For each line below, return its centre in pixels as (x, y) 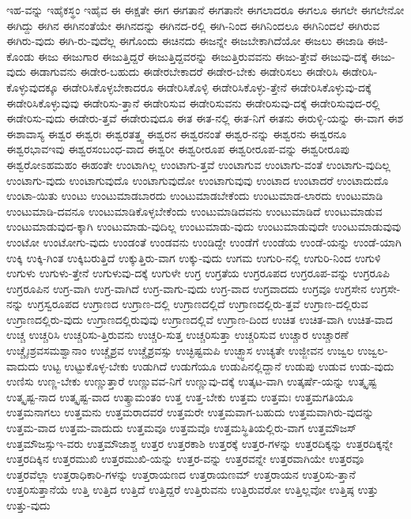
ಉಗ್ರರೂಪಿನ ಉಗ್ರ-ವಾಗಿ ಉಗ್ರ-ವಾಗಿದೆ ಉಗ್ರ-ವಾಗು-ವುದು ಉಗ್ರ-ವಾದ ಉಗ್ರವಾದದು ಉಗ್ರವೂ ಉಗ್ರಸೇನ (187, 288)
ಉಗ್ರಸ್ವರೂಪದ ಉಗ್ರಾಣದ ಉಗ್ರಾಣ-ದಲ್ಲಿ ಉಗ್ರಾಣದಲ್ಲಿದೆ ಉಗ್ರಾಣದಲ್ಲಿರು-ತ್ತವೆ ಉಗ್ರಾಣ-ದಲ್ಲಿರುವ (198, 304)
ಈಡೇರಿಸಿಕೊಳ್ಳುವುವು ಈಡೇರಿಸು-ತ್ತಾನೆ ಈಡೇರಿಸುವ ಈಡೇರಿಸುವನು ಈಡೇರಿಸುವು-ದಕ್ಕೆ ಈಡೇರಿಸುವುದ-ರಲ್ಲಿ (193, 102)
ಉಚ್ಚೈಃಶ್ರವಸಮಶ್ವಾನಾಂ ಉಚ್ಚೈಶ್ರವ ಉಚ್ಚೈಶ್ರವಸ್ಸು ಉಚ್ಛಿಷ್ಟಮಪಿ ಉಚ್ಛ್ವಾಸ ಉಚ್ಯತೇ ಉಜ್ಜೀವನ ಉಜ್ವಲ (180, 350)
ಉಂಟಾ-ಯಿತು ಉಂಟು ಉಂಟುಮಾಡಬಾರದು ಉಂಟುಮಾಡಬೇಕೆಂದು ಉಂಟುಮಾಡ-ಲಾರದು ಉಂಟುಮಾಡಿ (195, 196)
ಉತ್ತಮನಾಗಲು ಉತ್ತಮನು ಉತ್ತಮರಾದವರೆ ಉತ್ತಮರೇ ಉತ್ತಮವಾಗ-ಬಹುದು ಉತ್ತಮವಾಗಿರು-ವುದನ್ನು (190, 412)
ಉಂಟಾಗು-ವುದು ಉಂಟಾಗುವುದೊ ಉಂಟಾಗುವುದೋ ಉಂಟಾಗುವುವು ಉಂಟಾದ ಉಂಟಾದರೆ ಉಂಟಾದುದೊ (198, 180)
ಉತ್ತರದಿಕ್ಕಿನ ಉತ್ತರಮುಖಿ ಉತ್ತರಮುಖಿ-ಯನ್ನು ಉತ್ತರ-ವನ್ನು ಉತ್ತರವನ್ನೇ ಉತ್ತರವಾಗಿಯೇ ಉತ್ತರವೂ (185, 459)
